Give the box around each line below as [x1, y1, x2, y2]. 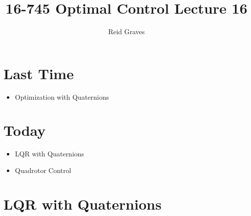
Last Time [3, 63, 74, 83]
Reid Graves [108, 26, 145, 37]
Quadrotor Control [15, 165, 71, 175]
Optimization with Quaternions [15, 91, 109, 102]
